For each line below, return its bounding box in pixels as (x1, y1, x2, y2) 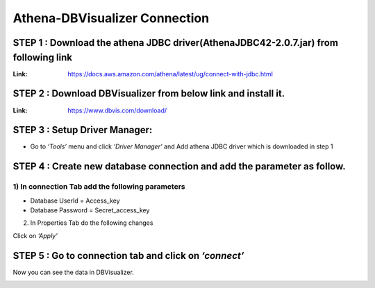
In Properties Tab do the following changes (30, 219, 153, 227)
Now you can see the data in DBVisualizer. (12, 268, 135, 276)
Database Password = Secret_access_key (30, 206, 150, 214)
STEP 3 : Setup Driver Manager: (12, 124, 153, 136)
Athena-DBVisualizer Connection (12, 10, 210, 26)
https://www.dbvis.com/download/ (67, 106, 167, 115)
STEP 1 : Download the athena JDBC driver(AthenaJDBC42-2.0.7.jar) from (12, 37, 338, 49)
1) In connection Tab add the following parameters (12, 182, 185, 192)
